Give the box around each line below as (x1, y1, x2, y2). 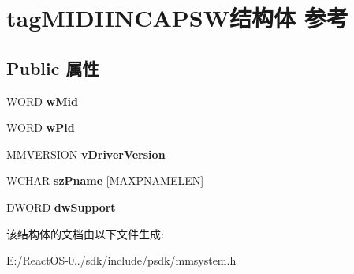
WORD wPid (6, 119, 75, 136)
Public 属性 (6, 55, 99, 80)
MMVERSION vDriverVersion (6, 145, 166, 162)
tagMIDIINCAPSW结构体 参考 (6, 2, 348, 34)
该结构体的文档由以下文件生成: (6, 225, 164, 242)
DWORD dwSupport (6, 198, 116, 215)
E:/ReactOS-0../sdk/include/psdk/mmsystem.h (6, 252, 237, 268)
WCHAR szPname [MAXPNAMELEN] (6, 172, 204, 189)
